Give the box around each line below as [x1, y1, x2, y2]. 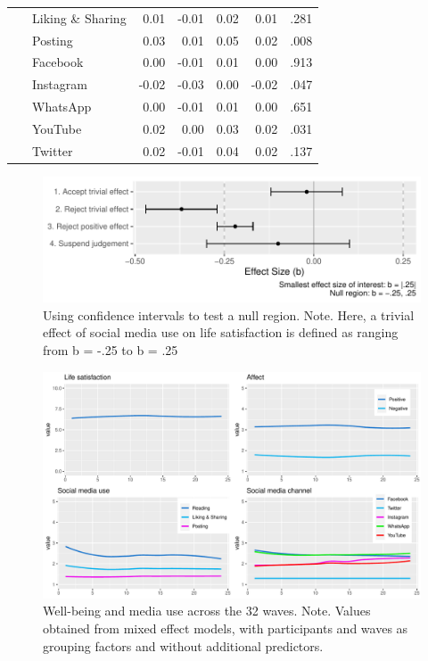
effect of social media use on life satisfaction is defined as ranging [43, 323, 399, 342]
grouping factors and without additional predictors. [43, 636, 324, 655]
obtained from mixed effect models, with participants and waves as [43, 619, 408, 638]
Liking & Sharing [31, 8, 127, 27]
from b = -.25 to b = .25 [43, 341, 178, 359]
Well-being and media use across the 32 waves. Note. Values [43, 601, 371, 620]
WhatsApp [31, 97, 92, 116]
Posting [31, 30, 73, 49]
